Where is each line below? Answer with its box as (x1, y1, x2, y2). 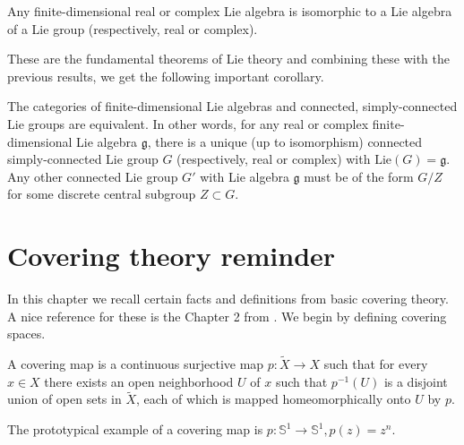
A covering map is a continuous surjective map (7, 355, 264, 373)
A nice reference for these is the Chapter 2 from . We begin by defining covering (7, 306, 447, 325)
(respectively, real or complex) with (176, 150, 371, 168)
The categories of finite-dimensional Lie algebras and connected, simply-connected (7, 97, 458, 116)
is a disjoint (383, 372, 448, 390)
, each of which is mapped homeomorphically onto (135, 389, 411, 408)
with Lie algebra (200, 167, 289, 185)
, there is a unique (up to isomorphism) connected (147, 132, 423, 150)
